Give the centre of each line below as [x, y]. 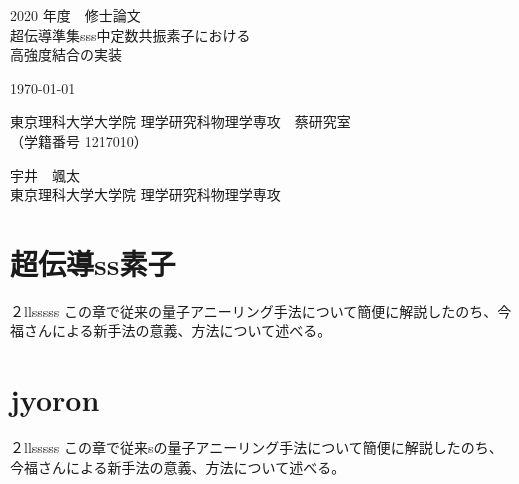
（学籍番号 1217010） [79, 140]
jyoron [55, 399]
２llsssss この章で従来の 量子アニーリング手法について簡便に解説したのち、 [254, 310]
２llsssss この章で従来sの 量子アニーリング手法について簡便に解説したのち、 [256, 447]
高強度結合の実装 [66, 54]
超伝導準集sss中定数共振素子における [130, 34]
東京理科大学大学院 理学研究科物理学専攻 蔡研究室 [180, 121]
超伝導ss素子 [93, 262]
